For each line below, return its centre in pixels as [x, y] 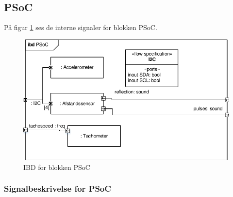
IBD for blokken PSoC [57, 167]
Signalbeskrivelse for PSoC [58, 189]
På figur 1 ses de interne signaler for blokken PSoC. [81, 27]
